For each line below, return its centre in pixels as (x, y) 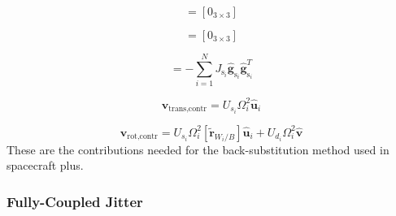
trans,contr (188, 109)
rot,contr (142, 137)
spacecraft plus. (45, 165)
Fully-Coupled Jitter (75, 201)
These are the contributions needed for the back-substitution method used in (198, 149)
